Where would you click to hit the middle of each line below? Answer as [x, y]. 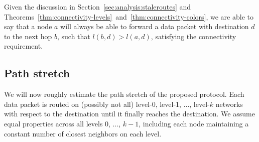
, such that [74, 36]
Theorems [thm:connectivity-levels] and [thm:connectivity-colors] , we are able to [129, 16]
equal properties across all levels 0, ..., [62, 123]
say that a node [28, 26]
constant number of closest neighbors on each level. [83, 133]
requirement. [24, 46]
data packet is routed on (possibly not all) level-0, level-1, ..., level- [107, 104]
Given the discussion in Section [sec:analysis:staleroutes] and [98, 7]
